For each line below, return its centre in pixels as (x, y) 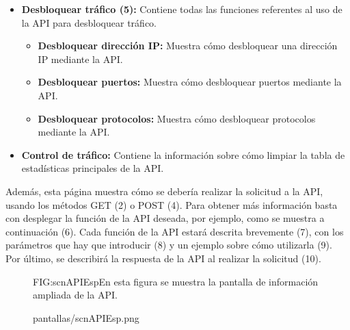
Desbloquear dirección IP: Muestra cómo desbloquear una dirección (188, 46)
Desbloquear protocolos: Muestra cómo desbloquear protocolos (177, 118)
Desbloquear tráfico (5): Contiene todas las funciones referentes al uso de (182, 9)
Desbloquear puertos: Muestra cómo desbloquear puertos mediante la (190, 82)
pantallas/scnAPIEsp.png (86, 317)
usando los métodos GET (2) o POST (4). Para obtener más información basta (172, 204)
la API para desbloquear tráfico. (89, 22)
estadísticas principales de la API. (93, 168)
